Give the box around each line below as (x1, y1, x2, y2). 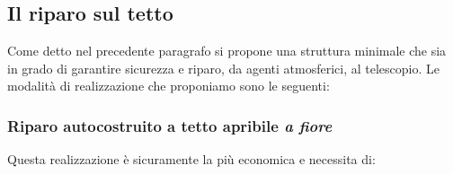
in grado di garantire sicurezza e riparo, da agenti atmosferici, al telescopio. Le (7, 58, 440, 77)
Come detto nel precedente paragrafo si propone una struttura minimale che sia (7, 41, 447, 60)
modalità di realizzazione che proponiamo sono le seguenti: (7, 76, 330, 95)
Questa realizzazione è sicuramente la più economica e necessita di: (7, 150, 376, 169)
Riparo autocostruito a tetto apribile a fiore (7, 114, 333, 136)
